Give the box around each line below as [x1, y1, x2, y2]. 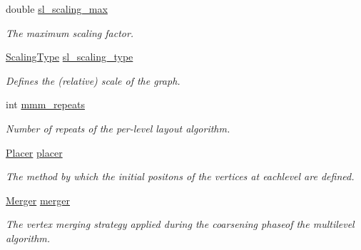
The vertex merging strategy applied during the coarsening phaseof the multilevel [6, 217, 355, 231]
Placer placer [6, 145, 63, 160]
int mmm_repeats [6, 97, 85, 112]
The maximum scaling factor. [6, 25, 134, 40]
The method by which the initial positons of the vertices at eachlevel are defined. [6, 169, 355, 184]
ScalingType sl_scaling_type [6, 49, 133, 64]
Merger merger [6, 192, 70, 207]
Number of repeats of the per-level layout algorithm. [6, 120, 230, 135]
